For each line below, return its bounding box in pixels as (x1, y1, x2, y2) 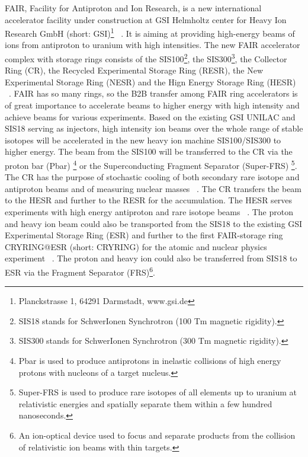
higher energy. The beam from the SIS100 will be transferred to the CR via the (5, 145, 293, 158)
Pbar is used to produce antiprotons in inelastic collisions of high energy (18, 354, 281, 367)
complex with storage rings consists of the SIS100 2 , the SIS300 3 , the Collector (5, 51, 287, 65)
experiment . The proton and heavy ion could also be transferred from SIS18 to (5, 252, 297, 264)
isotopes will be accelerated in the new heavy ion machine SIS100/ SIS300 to (5, 133, 281, 146)
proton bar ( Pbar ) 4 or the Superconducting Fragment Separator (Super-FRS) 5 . (5, 158, 297, 171)
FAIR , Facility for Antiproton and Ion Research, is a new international (5, 2, 262, 14)
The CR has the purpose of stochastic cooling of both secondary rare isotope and (5, 171, 300, 183)
